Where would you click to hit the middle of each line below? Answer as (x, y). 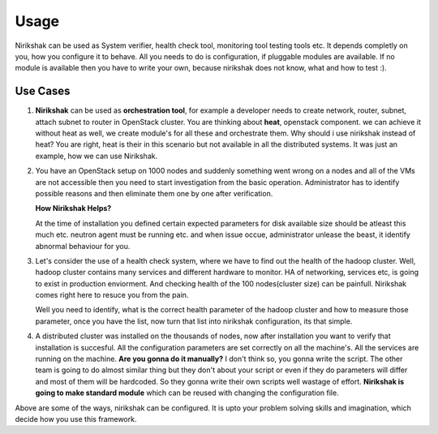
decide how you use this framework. (76, 419)
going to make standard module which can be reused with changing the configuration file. (187, 393)
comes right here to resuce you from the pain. (112, 295)
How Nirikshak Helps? (73, 208)
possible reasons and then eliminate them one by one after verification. (154, 193)
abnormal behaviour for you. (83, 246)
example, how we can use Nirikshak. (97, 156)
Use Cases (43, 91)
